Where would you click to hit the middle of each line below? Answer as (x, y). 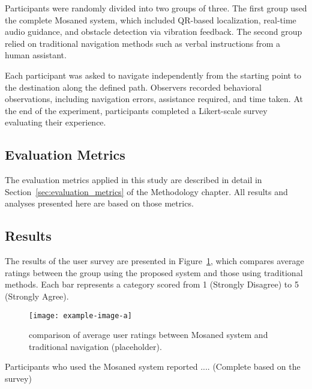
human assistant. (36, 55)
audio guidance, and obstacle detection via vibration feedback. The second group (154, 32)
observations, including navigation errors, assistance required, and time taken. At (154, 99)
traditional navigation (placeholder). (95, 346)
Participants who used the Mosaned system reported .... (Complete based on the (153, 366)
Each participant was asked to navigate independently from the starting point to (153, 75)
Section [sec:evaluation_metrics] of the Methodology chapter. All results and (146, 191)
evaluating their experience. (55, 122)
